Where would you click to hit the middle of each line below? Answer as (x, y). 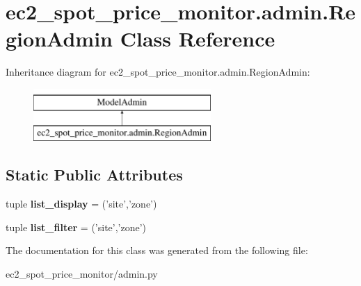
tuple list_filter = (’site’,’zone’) (76, 227)
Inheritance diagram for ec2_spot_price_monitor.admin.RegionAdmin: (158, 72)
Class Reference (198, 39)
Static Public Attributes (94, 175)
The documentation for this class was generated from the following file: (157, 250)
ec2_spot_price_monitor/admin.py (82, 274)
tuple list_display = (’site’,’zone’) (81, 204)
